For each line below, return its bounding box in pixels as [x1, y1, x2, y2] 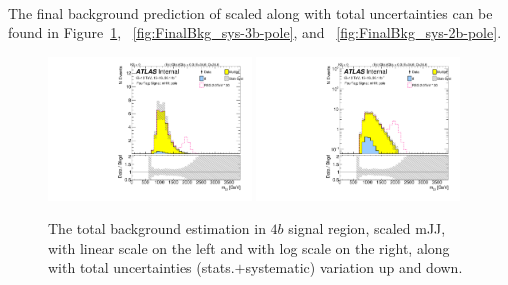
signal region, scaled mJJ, [288, 218, 446, 239]
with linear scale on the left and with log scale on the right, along [48, 237, 450, 258]
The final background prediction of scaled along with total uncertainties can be [8, 2, 493, 23]
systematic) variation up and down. [245, 257, 463, 278]
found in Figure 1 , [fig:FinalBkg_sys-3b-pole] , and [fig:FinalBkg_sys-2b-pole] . [8, 22, 502, 43]
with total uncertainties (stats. [48, 257, 235, 278]
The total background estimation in [48, 218, 266, 239]
